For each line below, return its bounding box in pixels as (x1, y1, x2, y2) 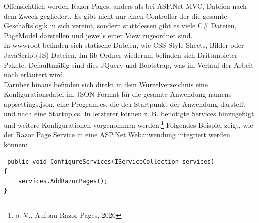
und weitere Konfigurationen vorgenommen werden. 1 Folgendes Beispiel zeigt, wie (4, 118, 253, 130)
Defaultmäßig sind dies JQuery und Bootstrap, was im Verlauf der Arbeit (28, 59, 254, 70)
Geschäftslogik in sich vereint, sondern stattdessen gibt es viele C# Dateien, (4, 20, 237, 31)
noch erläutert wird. (4, 69, 65, 80)
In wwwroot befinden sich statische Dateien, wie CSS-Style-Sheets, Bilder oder (4, 40, 244, 50)
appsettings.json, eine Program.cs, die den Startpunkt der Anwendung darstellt (4, 98, 246, 109)
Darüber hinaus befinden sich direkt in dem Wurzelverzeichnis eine (4, 79, 208, 89)
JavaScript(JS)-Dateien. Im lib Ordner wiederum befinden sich (4, 49, 195, 60)
